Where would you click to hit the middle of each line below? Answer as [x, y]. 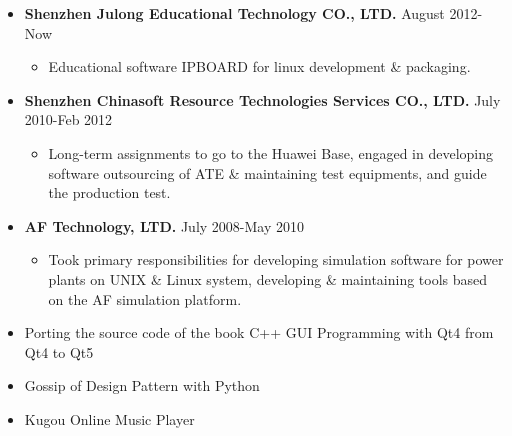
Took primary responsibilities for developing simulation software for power [276, 259]
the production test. [109, 192]
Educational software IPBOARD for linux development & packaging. [259, 66]
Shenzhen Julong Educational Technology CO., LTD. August [234, 13]
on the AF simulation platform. [145, 298]
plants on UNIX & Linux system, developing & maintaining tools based [268, 278]
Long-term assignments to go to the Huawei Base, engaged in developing [270, 152]
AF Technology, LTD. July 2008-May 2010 [164, 225]
